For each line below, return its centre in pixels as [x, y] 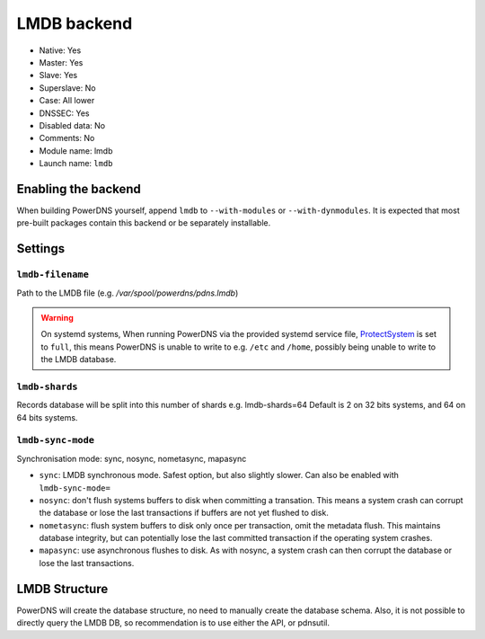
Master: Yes [61, 62]
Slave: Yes [58, 75]
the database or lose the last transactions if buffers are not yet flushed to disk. [184, 513]
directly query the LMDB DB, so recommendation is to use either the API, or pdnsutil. [173, 623]
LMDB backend [75, 23]
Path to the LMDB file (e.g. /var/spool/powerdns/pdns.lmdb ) [128, 293]
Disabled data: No [72, 125]
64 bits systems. [47, 417]
